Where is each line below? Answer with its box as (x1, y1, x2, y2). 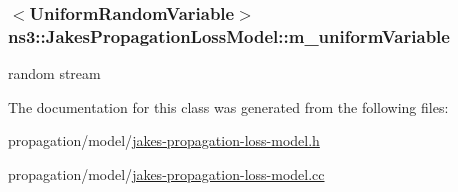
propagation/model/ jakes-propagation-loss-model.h (8, 130, 320, 151)
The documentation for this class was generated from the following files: (8, 96, 449, 117)
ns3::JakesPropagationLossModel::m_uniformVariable (8, 23, 450, 48)
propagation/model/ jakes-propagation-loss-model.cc (8, 163, 325, 184)
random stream (8, 63, 101, 84)
